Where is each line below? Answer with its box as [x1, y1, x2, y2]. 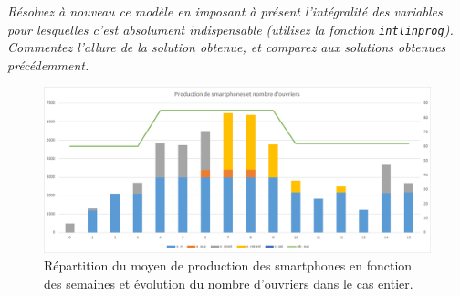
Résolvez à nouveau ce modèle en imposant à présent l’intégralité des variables [7, 2, 443, 20]
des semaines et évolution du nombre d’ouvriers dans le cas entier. [44, 273, 413, 292]
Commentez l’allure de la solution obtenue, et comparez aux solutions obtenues [7, 37, 446, 57]
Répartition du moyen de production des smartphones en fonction [44, 256, 413, 275]
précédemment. [7, 55, 89, 74]
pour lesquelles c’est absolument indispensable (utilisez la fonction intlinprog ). [7, 19, 454, 38]
